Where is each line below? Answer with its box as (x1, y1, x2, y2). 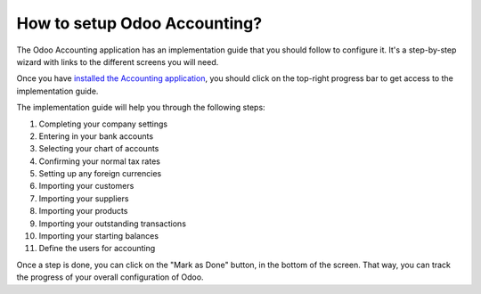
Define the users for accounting (38, 243, 156, 254)
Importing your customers (38, 181, 135, 192)
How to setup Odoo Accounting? (16, 13, 263, 33)
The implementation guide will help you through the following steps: (16, 102, 266, 113)
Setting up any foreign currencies (38, 168, 162, 179)
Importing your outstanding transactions (38, 218, 187, 229)
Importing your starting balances (38, 231, 159, 241)
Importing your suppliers (38, 192, 129, 204)
